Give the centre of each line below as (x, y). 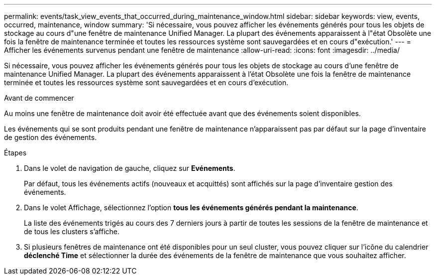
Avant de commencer (39, 98)
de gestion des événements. (51, 137)
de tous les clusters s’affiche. (72, 231)
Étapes (15, 153)
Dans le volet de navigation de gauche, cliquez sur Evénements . (130, 168)
